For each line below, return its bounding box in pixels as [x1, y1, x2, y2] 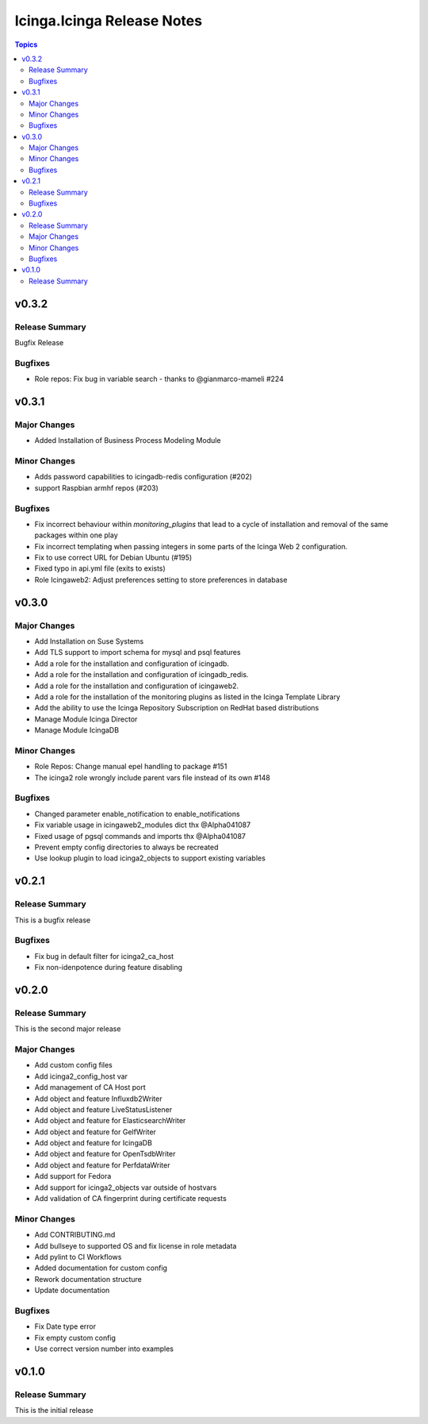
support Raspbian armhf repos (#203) [34, 483, 159, 492]
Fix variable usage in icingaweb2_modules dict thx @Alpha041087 [34, 820, 251, 829]
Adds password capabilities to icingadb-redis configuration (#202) [34, 472, 253, 482]
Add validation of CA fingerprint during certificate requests [34, 1194, 227, 1203]
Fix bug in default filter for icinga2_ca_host [34, 951, 174, 960]
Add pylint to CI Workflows [34, 1252, 122, 1261]
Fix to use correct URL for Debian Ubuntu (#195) [34, 552, 193, 563]
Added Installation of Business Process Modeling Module [34, 436, 221, 445]
